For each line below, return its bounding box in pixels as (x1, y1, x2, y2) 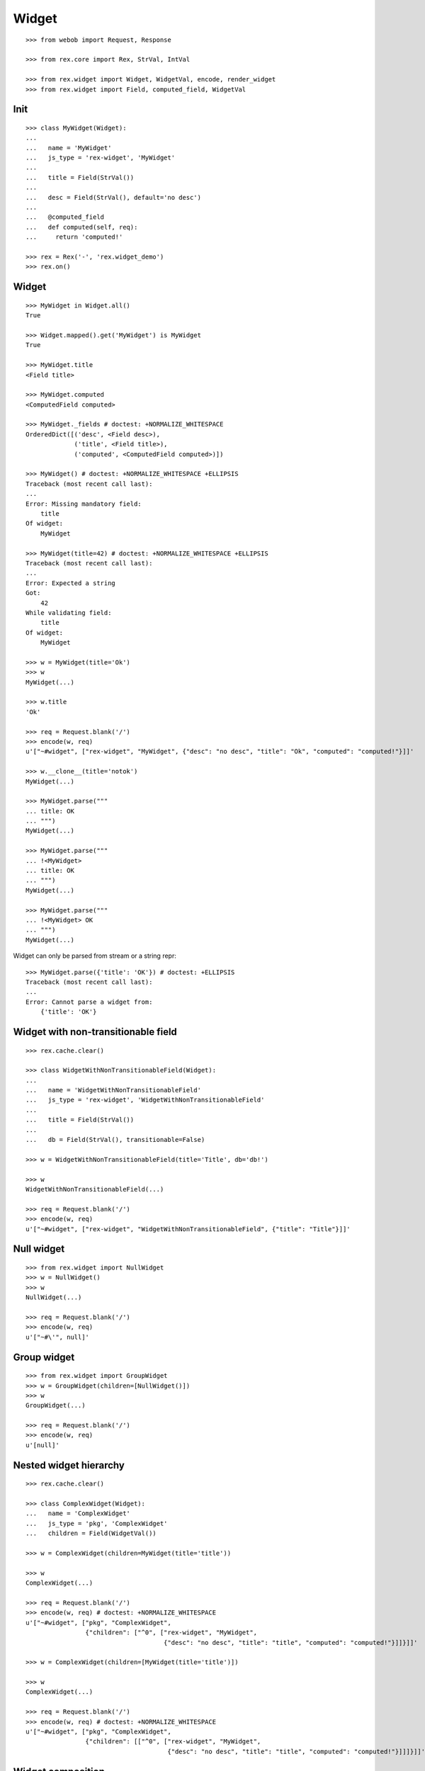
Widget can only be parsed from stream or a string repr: (13, 951, 176, 960)
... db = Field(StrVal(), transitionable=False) (25, 1136, 205, 1144)
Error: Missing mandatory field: (25, 499, 142, 508)
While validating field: (25, 609, 112, 616)
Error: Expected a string (25, 579, 116, 587)
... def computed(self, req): (25, 223, 138, 231)
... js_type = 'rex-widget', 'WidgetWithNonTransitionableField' (25, 1096, 265, 1104)
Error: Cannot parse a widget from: (25, 997, 153, 1006)
